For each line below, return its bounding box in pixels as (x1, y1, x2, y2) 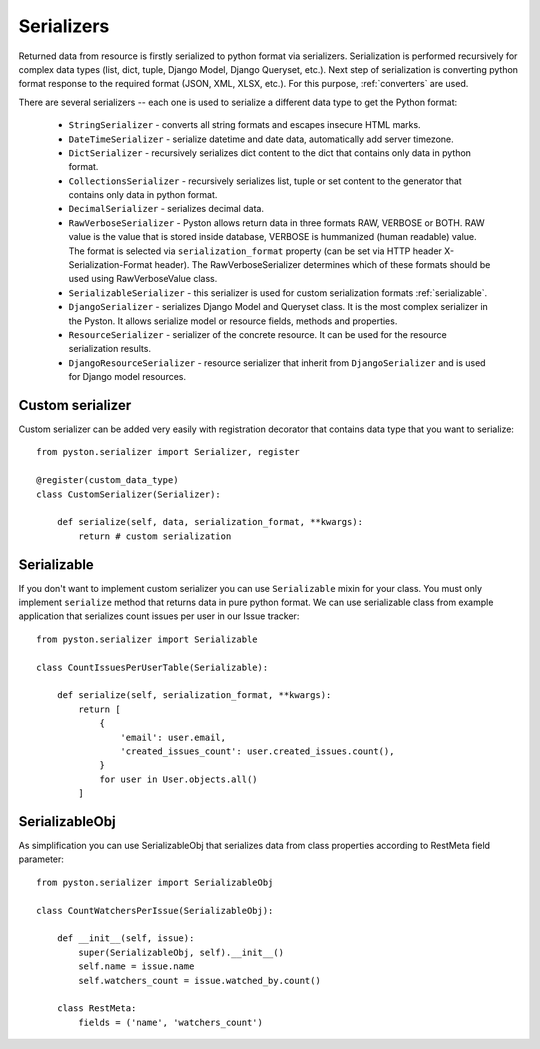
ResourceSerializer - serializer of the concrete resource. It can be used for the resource (68, 328, 447, 340)
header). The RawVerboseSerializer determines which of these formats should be (154, 259, 491, 271)
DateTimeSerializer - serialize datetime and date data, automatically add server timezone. (68, 133, 454, 145)
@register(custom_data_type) (36, 475, 179, 486)
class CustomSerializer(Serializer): (36, 488, 222, 500)
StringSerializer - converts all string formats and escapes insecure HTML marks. (68, 119, 421, 131)
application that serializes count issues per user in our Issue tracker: (18, 610, 300, 622)
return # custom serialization (78, 530, 232, 542)
